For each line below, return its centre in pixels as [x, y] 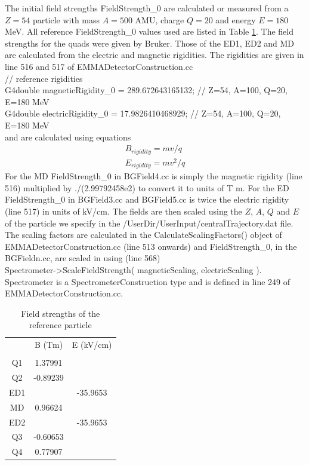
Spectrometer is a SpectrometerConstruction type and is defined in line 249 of [148, 281]
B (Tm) [49, 345]
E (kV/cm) [92, 345]
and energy [236, 19]
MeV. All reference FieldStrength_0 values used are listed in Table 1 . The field [149, 31]
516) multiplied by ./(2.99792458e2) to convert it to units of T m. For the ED [147, 187]
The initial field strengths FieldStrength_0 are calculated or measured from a [147, 8]
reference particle [60, 325]
